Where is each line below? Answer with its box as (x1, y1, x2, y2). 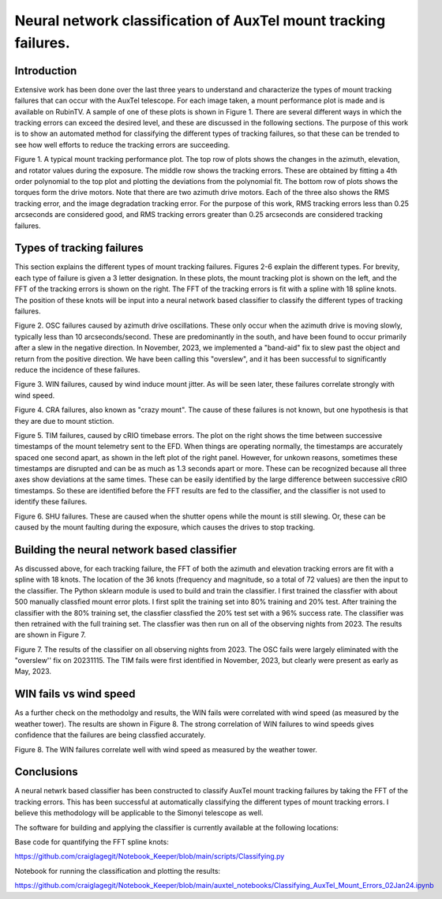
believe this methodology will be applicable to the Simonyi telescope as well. (14, 808, 264, 818)
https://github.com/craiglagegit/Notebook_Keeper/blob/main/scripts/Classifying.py (14, 852, 285, 861)
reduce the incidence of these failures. (14, 365, 140, 374)
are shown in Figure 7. (14, 630, 86, 639)
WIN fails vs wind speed (14, 687, 136, 701)
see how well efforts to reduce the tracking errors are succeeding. (14, 140, 230, 149)
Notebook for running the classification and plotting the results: (14, 866, 221, 875)
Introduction (14, 64, 77, 77)
